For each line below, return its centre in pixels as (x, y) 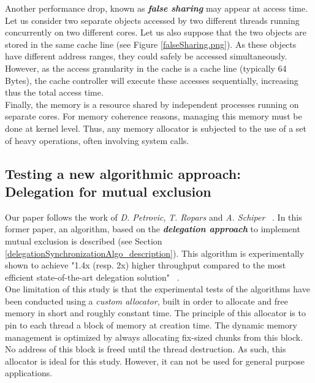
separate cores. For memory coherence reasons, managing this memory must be (154, 116)
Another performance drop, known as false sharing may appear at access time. (157, 8)
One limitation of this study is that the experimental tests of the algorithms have (157, 289)
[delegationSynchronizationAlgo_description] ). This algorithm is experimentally (155, 253)
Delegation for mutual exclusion (108, 191)
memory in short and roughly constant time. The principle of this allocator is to (155, 313)
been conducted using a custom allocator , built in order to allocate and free (146, 301)
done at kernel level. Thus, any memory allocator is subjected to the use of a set (156, 128)
